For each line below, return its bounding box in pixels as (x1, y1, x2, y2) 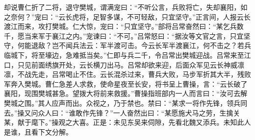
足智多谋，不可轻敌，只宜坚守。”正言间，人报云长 (93, 11, 251, 22)
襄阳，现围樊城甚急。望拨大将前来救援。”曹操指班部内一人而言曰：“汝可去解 (4, 88, 248, 98)
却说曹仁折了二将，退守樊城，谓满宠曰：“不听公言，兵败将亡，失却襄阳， (4, 2, 241, 12)
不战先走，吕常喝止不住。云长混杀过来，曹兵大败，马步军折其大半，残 (17, 69, 244, 79)
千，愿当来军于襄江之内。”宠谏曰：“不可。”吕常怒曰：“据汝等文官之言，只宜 (4, 30, 244, 41)
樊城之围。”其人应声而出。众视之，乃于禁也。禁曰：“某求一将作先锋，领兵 (4, 97, 241, 108)
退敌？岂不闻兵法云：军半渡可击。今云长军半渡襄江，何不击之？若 (31, 40, 244, 50)
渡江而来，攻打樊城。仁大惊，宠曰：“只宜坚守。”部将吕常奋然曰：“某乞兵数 (4, 21, 244, 31)
